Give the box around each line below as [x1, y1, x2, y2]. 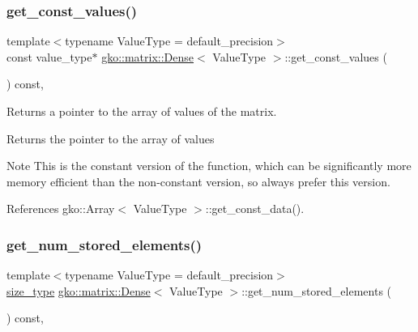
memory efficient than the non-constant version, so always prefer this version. [6, 172, 390, 189]
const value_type [6, 48, 92, 65]
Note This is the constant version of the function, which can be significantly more [6, 157, 412, 174]
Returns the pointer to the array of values [6, 130, 215, 147]
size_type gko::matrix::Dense [6, 282, 151, 299]
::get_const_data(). [205, 200, 305, 217]
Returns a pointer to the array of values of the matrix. [6, 103, 277, 119]
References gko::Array [6, 200, 115, 217]
